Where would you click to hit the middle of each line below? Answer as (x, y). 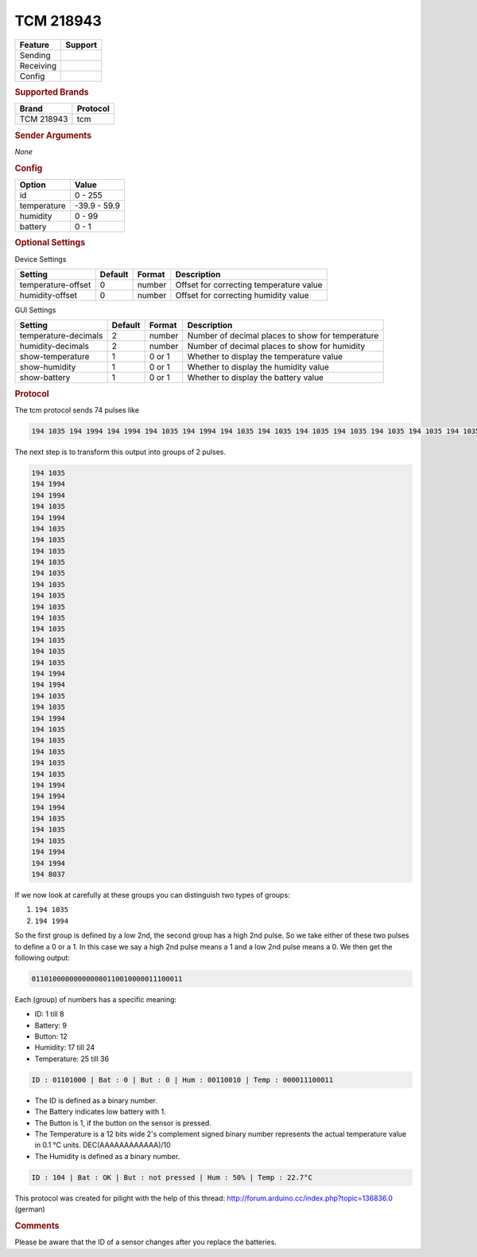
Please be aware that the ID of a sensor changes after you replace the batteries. (146, 1242)
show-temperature (54, 357)
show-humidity (48, 367)
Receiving (38, 65)
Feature (35, 45)
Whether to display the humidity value (258, 367)
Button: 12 (51, 1036)
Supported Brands (52, 92)
